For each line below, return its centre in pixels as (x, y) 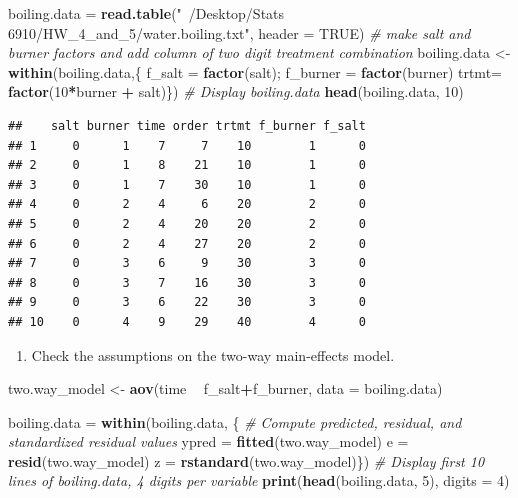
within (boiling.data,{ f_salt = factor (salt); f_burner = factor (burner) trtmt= (255, 71)
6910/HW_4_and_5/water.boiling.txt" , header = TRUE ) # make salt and (239, 32)
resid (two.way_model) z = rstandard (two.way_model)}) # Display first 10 (246, 460)
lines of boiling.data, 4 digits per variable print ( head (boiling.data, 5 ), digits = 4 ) (259, 480)
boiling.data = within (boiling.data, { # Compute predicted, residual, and (235, 421)
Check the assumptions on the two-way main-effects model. (213, 354)
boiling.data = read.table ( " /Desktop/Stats (146, 13)
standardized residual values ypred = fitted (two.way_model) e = (208, 441)
